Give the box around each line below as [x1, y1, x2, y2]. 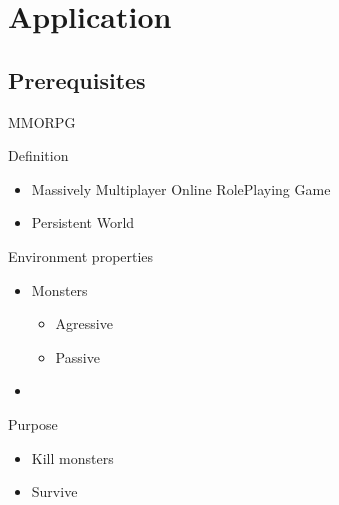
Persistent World [31, 212, 135, 233]
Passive [55, 346, 100, 367]
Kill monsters [31, 447, 114, 468]
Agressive [55, 313, 113, 334]
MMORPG [8, 111, 76, 132]
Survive [31, 481, 78, 502]
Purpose [8, 413, 58, 434]
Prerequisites [8, 64, 146, 95]
